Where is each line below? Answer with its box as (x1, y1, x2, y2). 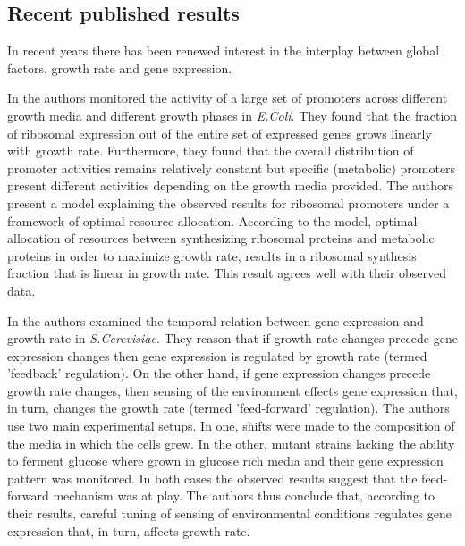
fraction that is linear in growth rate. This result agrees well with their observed (7, 264, 447, 282)
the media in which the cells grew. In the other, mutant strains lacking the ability (7, 433, 455, 452)
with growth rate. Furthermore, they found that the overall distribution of (7, 141, 414, 160)
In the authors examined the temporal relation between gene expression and (7, 311, 424, 330)
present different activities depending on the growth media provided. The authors (7, 176, 453, 195)
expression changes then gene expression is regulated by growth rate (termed (7, 346, 427, 365)
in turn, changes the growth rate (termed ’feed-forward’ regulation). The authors (7, 399, 450, 417)
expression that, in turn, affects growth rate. (7, 521, 250, 540)
